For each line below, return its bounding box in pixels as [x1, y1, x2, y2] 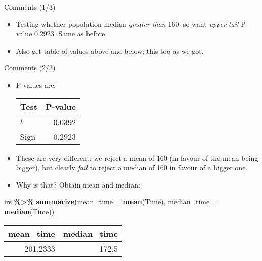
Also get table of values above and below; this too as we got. [16, 45, 204, 56]
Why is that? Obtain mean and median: [16, 179, 140, 190]
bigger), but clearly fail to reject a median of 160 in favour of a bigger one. [16, 162, 248, 173]
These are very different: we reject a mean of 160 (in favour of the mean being [16, 152, 258, 163]
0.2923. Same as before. [34, 28, 107, 39]
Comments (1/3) [4, 2, 56, 12]
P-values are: [16, 79, 56, 90]
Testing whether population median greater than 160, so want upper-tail [16, 18, 239, 29]
